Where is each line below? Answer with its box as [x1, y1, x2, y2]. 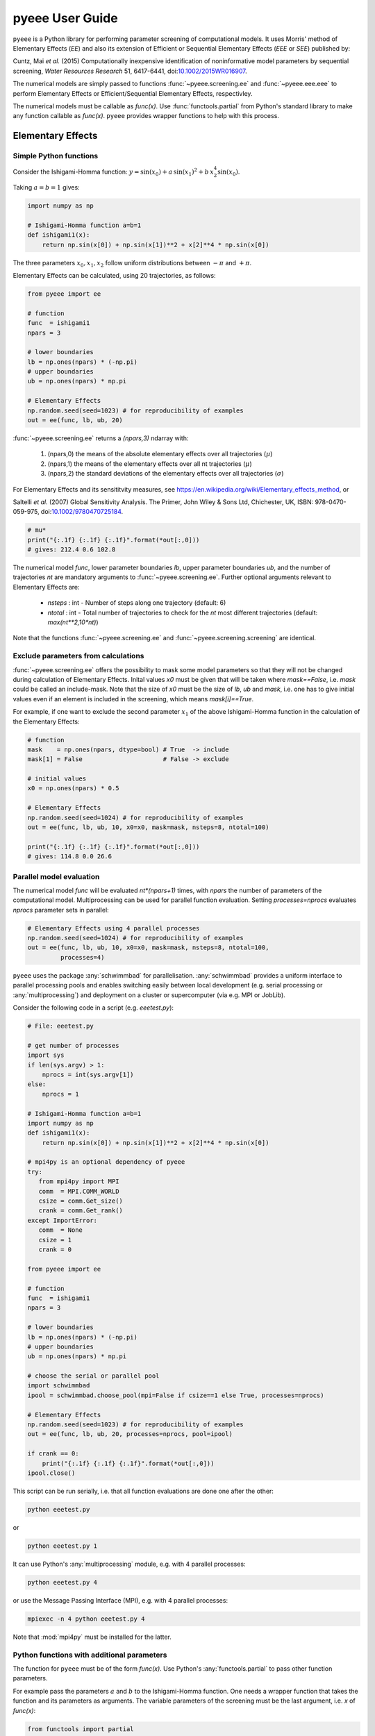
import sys [27, 1051, 65, 1059]
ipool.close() [27, 1469, 76, 1477]
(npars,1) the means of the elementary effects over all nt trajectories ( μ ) [47, 459, 253, 468]
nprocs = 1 [42, 1090, 79, 1098]
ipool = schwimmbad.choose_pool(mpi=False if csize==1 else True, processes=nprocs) [27, 1391, 324, 1399]
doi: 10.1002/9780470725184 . [40, 508, 124, 516]
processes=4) [60, 953, 105, 961]
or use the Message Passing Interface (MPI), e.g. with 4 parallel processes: [12, 1596, 228, 1604]
